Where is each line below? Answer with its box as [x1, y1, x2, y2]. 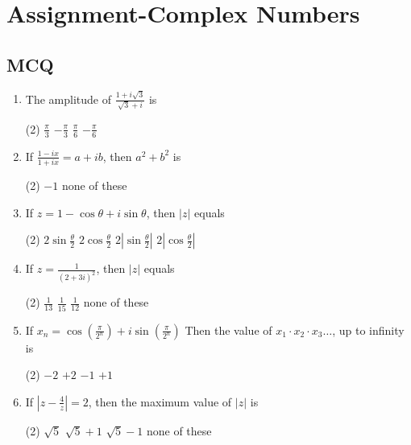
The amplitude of [25, 90, 111, 107]
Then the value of [185, 321, 272, 338]
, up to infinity [332, 321, 405, 338]
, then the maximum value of [88, 393, 232, 410]
